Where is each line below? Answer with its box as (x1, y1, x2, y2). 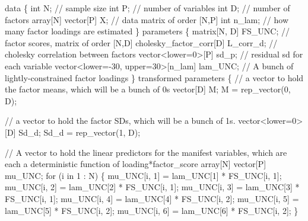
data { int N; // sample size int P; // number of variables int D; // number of (5, 2, 290, 14)
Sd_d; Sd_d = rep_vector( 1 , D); (18, 126, 141, 138)
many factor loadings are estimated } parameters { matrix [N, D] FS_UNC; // (5, 25, 290, 37)
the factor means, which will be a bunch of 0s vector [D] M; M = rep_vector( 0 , (5, 83, 291, 95)
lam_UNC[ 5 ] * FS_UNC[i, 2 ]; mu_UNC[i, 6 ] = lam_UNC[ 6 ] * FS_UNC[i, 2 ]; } (5, 204, 299, 216)
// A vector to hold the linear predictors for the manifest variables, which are (5, 146, 287, 158)
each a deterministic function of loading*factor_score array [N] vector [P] (5, 158, 266, 170)
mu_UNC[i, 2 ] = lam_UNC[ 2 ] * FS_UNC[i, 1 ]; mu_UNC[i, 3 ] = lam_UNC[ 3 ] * (5, 181, 300, 193)
